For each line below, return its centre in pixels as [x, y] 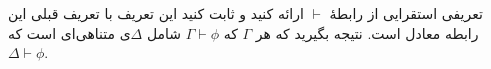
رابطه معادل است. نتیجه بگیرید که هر [367, 32]
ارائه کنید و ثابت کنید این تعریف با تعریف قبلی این [156, 13]
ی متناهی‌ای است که [69, 32]
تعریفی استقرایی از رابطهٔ [406, 13]
